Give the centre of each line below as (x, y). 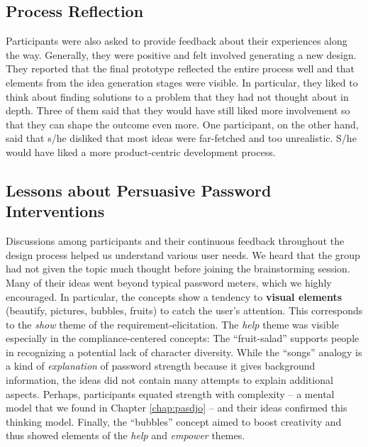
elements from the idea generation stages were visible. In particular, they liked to (182, 82)
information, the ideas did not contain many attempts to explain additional (169, 380)
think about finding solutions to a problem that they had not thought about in (177, 96)
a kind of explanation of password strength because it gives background (161, 366)
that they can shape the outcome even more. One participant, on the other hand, (182, 124)
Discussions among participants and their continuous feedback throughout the (175, 241)
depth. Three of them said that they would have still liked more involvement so (178, 110)
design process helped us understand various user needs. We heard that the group (183, 254)
